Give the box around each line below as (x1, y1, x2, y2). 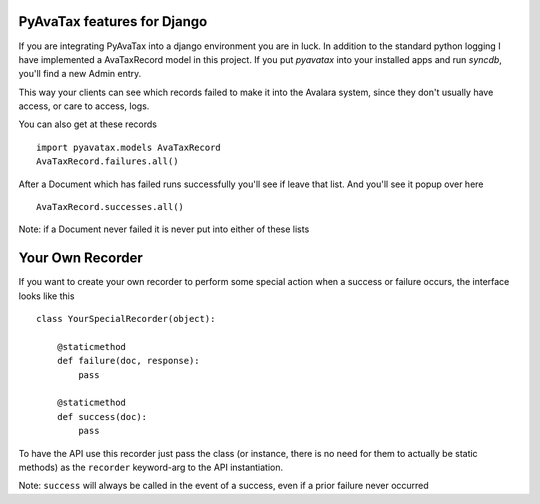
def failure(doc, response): (56, 355, 200, 367)
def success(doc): (56, 411, 148, 422)
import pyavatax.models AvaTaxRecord (36, 141, 222, 153)
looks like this (18, 290, 75, 302)
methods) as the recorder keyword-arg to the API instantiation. (18, 461, 284, 474)
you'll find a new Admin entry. (18, 68, 142, 80)
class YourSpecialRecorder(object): (36, 313, 216, 325)
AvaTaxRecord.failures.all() (36, 156, 179, 167)
